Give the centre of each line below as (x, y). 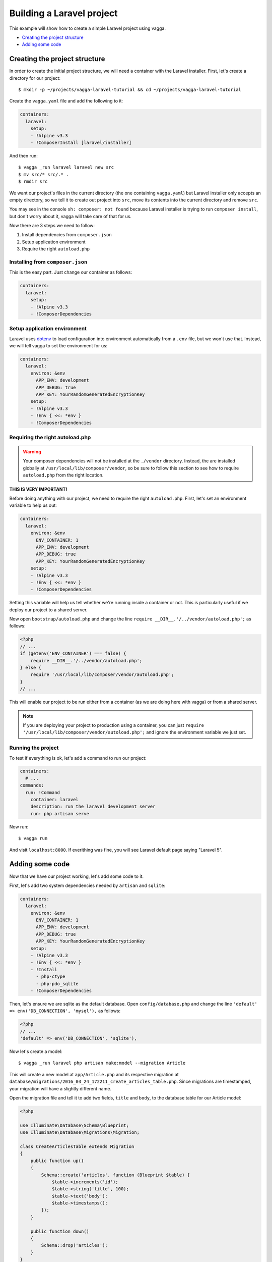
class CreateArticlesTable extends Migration (77, 1146)
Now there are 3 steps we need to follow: (52, 226)
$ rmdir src (33, 181)
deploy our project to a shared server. (48, 610)
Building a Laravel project (63, 13)
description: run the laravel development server (93, 807)
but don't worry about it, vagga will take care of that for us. (71, 216)
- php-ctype (51, 977)
